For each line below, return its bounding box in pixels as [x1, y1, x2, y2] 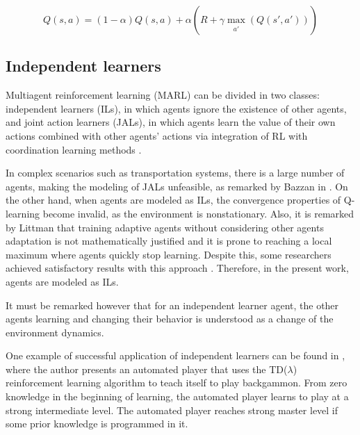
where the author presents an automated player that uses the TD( [6, 361, 288, 376]
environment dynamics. [6, 325, 104, 339]
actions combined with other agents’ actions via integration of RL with [6, 128, 308, 142]
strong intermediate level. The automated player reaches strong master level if [6, 402, 338, 417]
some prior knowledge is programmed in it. [6, 416, 188, 431]
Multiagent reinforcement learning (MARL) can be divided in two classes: [6, 88, 320, 102]
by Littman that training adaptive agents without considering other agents [6, 220, 324, 234]
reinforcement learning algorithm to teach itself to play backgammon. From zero [6, 375, 347, 390]
